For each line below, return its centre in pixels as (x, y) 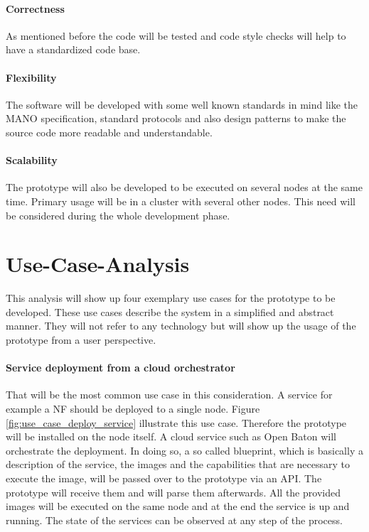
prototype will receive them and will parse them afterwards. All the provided (173, 492)
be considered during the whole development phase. (118, 215)
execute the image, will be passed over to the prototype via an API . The (164, 478)
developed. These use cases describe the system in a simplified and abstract (170, 311)
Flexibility (31, 77)
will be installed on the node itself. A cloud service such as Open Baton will (171, 436)
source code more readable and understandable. (109, 132)
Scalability (32, 160)
